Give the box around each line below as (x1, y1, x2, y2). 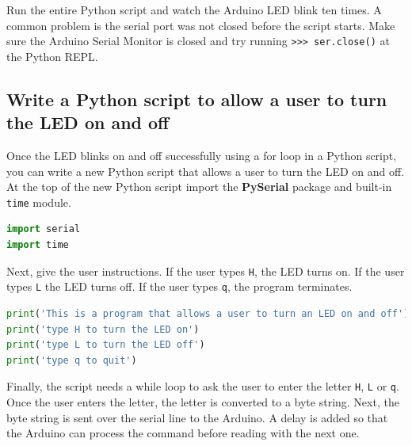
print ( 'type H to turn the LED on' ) (6, 323, 200, 335)
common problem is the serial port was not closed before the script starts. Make (6, 17, 395, 33)
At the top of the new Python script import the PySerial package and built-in (6, 178, 392, 195)
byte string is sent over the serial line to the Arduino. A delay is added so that (6, 409, 388, 425)
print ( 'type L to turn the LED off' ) (6, 339, 205, 351)
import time (6, 239, 69, 251)
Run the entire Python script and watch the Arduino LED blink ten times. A (6, 2, 382, 17)
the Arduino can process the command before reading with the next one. (6, 425, 360, 441)
